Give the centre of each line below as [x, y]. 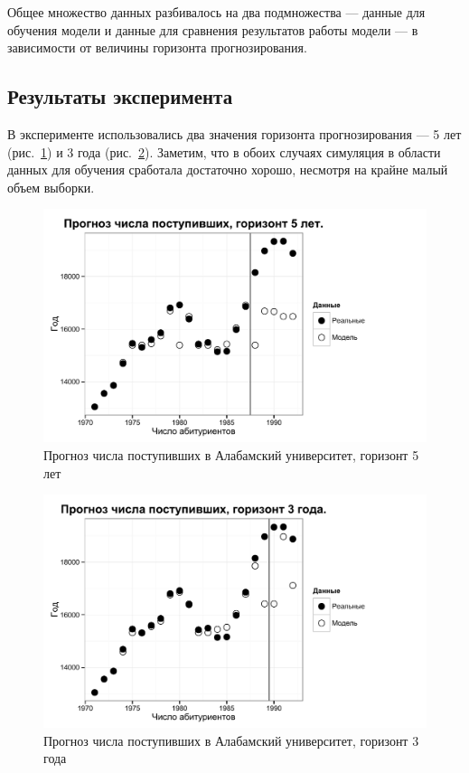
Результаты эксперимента [120, 96]
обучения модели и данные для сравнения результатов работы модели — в [213, 29]
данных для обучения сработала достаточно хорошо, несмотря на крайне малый [228, 170]
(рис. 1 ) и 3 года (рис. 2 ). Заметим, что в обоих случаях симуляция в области [224, 151]
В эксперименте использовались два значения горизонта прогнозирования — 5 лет [234, 133]
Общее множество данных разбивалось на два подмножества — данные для [216, 12]
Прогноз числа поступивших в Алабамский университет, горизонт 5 [231, 454]
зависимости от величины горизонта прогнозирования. [157, 47]
